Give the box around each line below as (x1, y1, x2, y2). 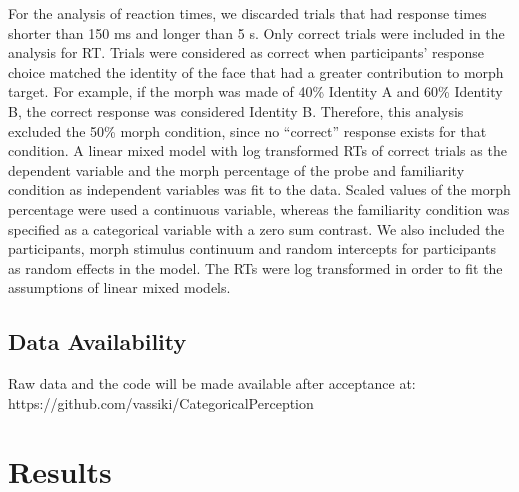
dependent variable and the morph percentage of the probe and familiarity (8, 159, 465, 180)
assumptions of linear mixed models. (8, 277, 231, 298)
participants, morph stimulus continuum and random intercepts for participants (8, 238, 496, 259)
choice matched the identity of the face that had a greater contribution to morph (8, 61, 504, 82)
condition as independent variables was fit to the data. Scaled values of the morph (8, 179, 511, 200)
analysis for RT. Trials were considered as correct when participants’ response (8, 42, 484, 63)
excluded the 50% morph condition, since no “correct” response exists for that (8, 120, 487, 141)
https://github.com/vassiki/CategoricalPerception (8, 392, 314, 413)
